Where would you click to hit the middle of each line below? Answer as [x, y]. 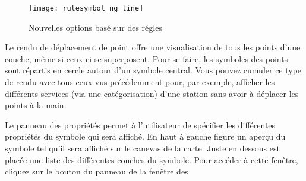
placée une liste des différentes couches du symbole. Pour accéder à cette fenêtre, [152, 159]
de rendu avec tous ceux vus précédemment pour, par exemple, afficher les [140, 82]
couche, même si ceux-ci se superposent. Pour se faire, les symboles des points [146, 58]
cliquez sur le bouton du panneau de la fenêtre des [97, 171]
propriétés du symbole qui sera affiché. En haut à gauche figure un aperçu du [145, 136]
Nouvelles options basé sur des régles [95, 27]
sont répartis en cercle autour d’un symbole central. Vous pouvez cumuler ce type [153, 70]
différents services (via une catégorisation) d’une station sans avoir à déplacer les [152, 93]
